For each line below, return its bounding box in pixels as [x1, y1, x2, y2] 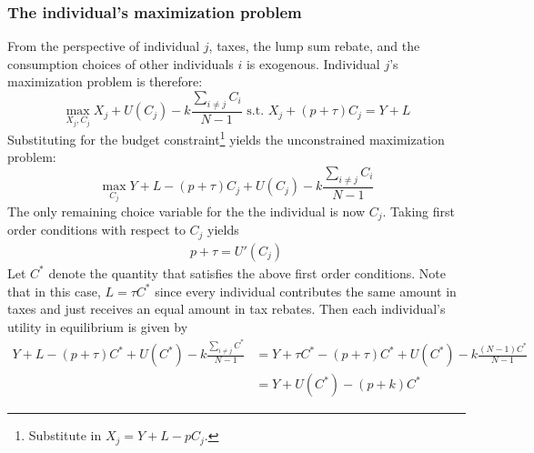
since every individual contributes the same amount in [155, 281, 457, 300]
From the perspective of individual [7, 36, 200, 55]
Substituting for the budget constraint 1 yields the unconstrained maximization [7, 127, 445, 148]
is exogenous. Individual [246, 54, 380, 73]
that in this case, [7, 281, 101, 300]
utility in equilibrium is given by [7, 317, 188, 336]
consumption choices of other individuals [7, 54, 234, 73]
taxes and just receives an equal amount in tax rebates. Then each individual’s [7, 299, 446, 318]
